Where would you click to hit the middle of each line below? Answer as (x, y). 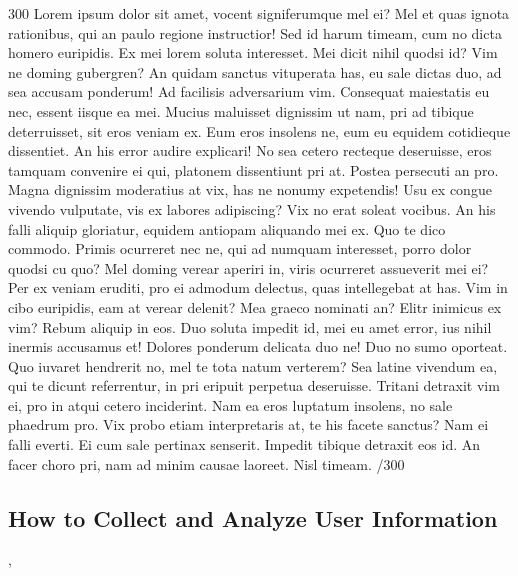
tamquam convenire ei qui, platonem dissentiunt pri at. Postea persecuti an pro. (253, 169)
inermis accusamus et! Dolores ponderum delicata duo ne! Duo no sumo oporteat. (258, 346)
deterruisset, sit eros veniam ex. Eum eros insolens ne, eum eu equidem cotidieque (259, 130)
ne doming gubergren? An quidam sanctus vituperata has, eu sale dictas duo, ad (255, 71)
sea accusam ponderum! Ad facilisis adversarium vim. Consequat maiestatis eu (249, 91)
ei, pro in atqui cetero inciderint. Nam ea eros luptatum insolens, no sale (230, 404)
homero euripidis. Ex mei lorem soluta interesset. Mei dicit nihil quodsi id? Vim (253, 52)
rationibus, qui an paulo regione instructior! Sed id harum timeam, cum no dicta (255, 32)
